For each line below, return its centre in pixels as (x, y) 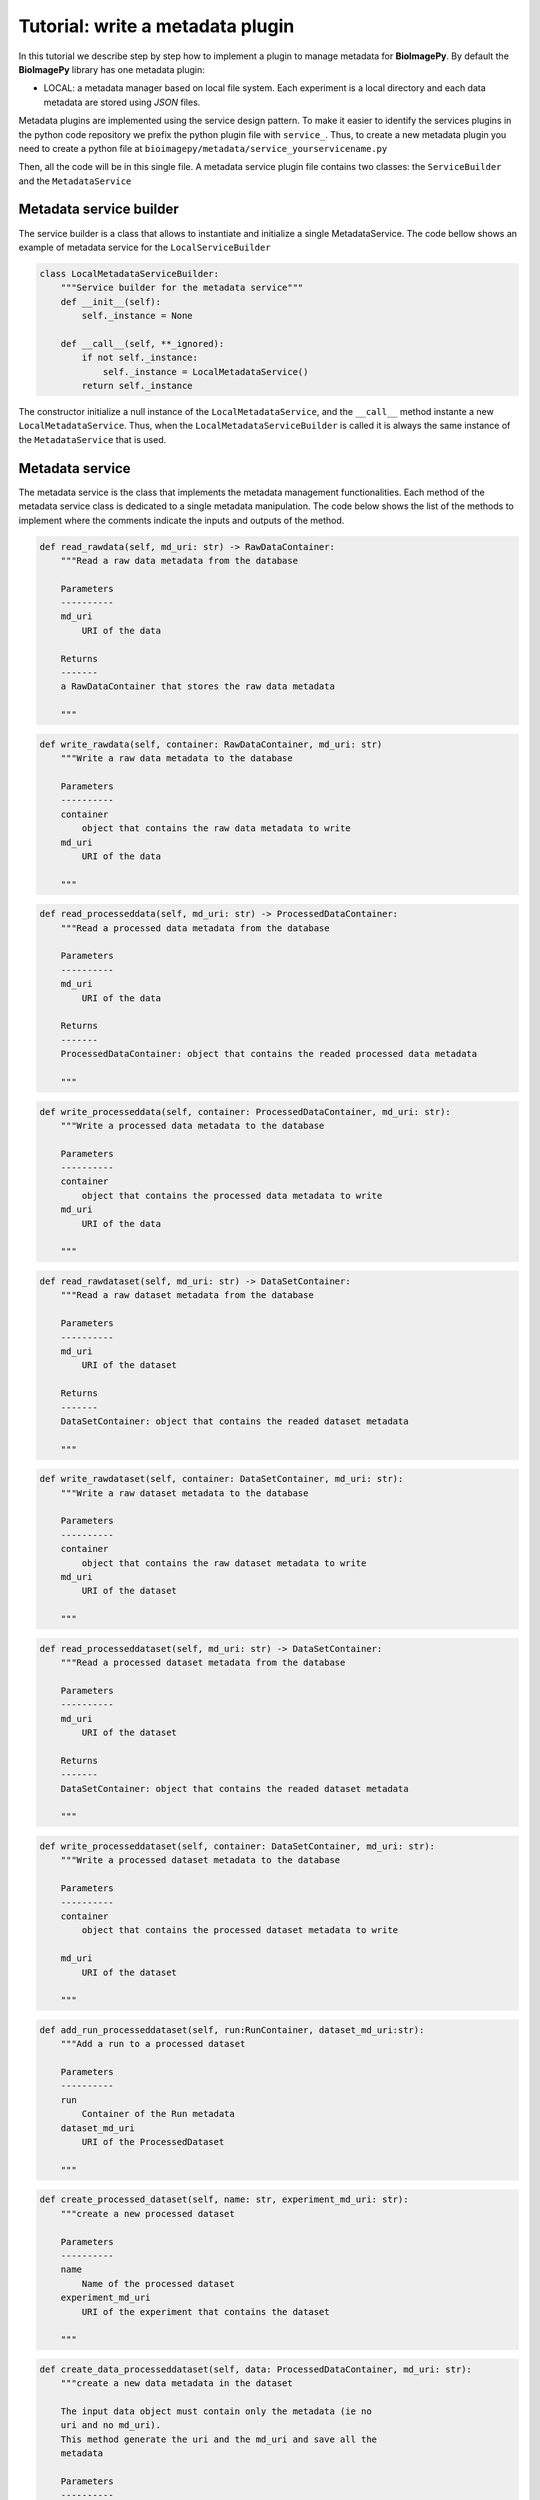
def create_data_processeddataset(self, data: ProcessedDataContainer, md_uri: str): (255, 2369)
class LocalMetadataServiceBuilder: (129, 273)
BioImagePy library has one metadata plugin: (111, 69)
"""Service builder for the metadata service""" (182, 288)
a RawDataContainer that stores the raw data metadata (197, 686)
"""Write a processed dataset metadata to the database (200, 1860)
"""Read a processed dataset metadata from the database (203, 1663)
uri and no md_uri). (111, 2425)
